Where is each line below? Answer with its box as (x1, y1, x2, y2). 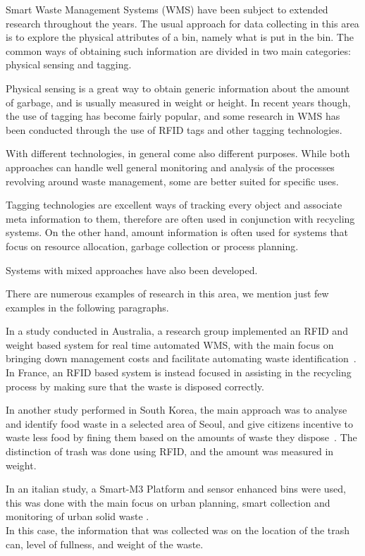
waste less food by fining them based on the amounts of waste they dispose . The (6, 430, 357, 445)
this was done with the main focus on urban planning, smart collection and (6, 495, 330, 509)
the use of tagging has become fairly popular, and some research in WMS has (6, 109, 340, 123)
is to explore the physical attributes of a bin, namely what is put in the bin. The (6, 30, 354, 44)
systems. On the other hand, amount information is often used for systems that (6, 225, 349, 240)
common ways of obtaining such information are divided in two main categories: (6, 43, 351, 58)
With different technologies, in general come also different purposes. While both (6, 146, 350, 161)
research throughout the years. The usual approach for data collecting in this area (6, 16, 359, 30)
